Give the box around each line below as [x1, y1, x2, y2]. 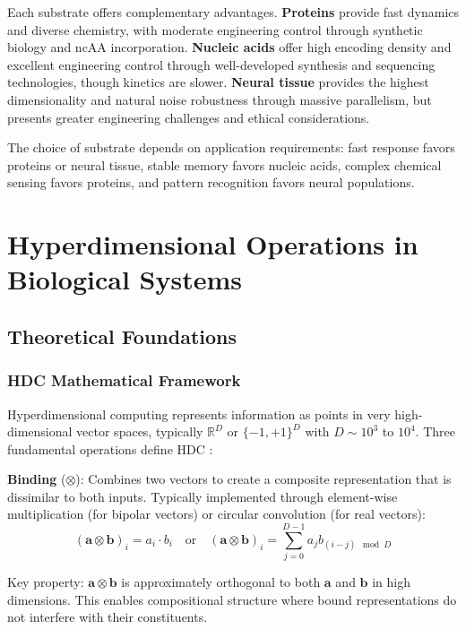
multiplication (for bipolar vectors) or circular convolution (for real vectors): [7, 504, 426, 523]
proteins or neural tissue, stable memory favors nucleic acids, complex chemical [7, 155, 442, 174]
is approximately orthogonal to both [121, 573, 321, 591]
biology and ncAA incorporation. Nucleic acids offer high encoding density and [7, 38, 452, 56]
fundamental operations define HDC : [7, 439, 213, 458]
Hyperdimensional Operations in [7, 226, 419, 263]
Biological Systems [7, 261, 243, 297]
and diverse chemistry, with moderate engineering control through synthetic [7, 20, 423, 39]
